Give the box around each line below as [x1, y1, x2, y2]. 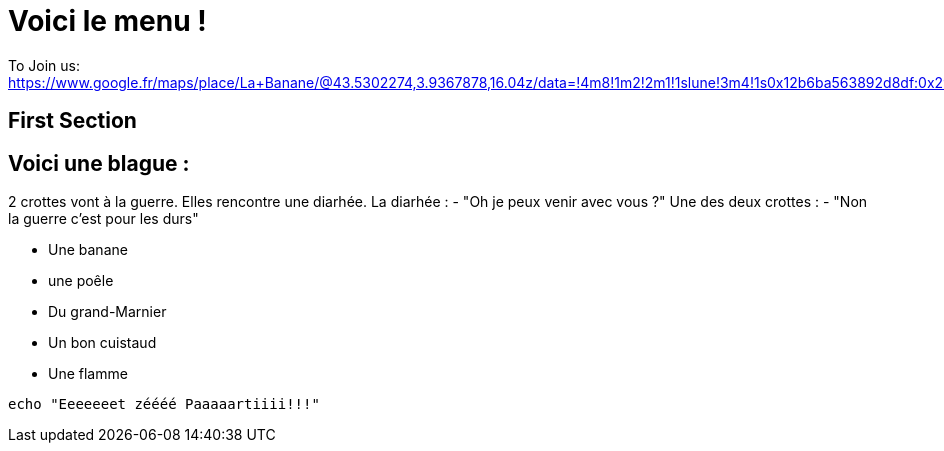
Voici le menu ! [8, 4, 207, 38]
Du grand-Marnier [48, 303, 167, 321]
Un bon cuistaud [48, 334, 157, 352]
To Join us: [8, 56, 80, 74]
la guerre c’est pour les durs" [8, 210, 199, 228]
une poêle [48, 272, 114, 290]
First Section [8, 108, 137, 134]
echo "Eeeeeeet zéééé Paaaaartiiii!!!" [8, 396, 320, 413]
